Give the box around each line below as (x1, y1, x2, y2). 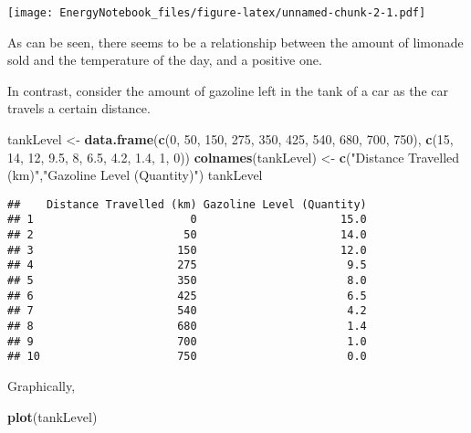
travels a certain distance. (7, 99, 151, 118)
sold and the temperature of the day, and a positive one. (7, 50, 322, 69)
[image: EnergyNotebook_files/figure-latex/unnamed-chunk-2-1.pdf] (7, 6, 426, 19)
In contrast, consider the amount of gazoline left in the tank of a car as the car (7, 80, 448, 100)
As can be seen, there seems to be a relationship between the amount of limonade (7, 32, 464, 51)
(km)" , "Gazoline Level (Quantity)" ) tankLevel (7, 165, 263, 185)
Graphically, (7, 376, 76, 396)
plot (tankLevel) (7, 407, 98, 426)
